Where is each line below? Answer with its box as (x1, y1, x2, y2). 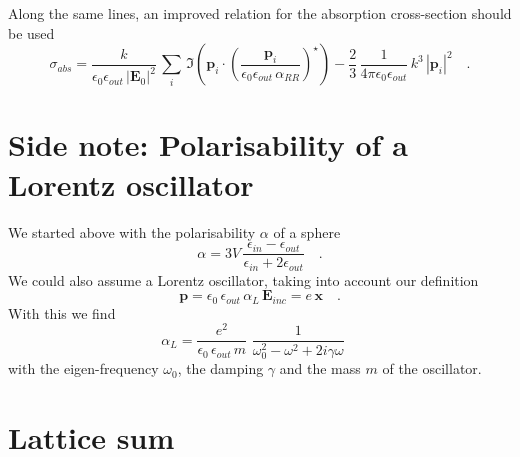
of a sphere (273, 221, 341, 242)
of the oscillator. (382, 358, 482, 379)
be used (8, 22, 55, 43)
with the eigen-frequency (8, 358, 159, 379)
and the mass (279, 358, 361, 379)
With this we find (8, 302, 116, 323)
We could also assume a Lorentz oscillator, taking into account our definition (8, 269, 479, 290)
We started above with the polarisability (8, 221, 256, 242)
